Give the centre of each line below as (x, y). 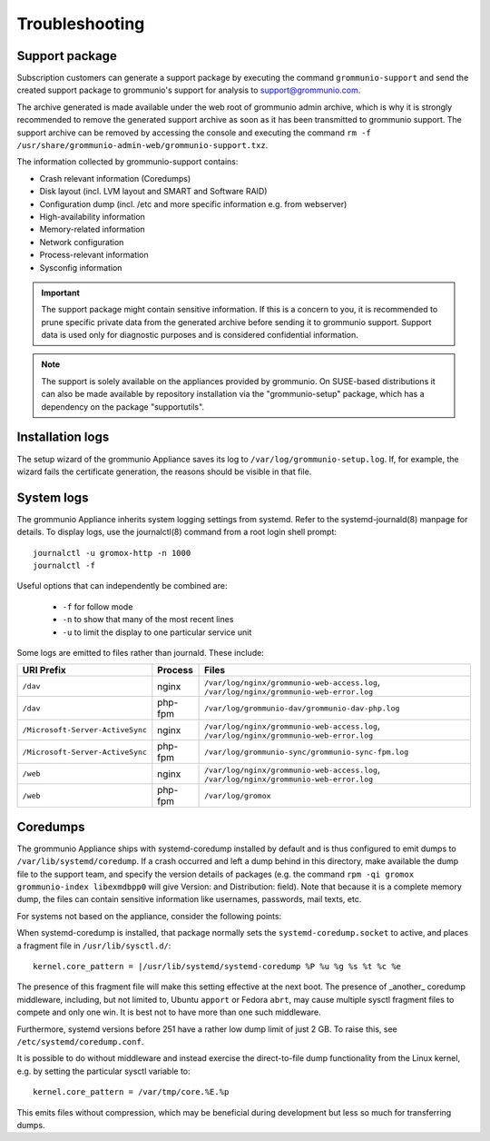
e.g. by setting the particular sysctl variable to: (103, 1071)
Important (61, 293)
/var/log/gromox (238, 795)
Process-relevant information (94, 255)
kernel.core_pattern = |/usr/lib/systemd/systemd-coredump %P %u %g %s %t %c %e (217, 967)
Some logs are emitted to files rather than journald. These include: (141, 652)
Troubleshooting (81, 24)
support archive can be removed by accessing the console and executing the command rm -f (194, 133)
